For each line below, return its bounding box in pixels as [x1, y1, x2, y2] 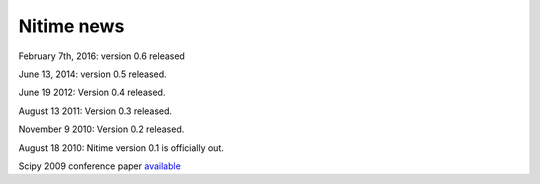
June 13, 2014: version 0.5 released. [18, 68, 167, 80]
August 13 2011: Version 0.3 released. [18, 105, 173, 117]
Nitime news [18, 15, 125, 37]
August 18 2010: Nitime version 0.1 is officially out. [18, 141, 224, 154]
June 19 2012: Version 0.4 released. [18, 86, 166, 99]
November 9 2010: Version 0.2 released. [18, 123, 185, 135]
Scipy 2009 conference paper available [18, 160, 182, 172]
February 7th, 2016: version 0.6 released [18, 50, 185, 62]
